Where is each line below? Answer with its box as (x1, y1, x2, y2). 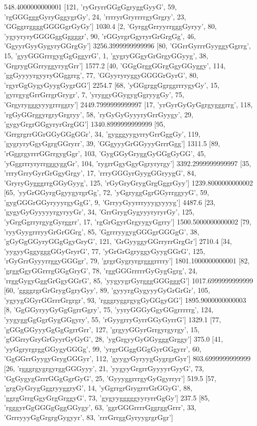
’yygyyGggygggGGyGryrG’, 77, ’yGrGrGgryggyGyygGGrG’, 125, (4, 245, 205, 256)
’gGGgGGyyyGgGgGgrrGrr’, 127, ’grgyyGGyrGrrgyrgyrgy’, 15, (4, 324, 200, 334)
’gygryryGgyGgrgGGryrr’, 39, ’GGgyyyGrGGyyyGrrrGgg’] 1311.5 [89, (4, 138, 220, 149)
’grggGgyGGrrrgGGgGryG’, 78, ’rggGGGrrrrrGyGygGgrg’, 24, (4, 265, 198, 276)
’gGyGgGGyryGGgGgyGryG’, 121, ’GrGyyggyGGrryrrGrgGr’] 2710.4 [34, (4, 236, 232, 246)
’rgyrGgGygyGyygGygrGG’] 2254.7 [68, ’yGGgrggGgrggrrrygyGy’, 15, (4, 79, 220, 90)
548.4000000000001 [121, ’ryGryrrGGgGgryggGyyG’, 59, (4, 1, 177, 11)
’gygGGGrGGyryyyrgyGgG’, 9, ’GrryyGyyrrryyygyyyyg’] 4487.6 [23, (4, 197, 216, 207)
